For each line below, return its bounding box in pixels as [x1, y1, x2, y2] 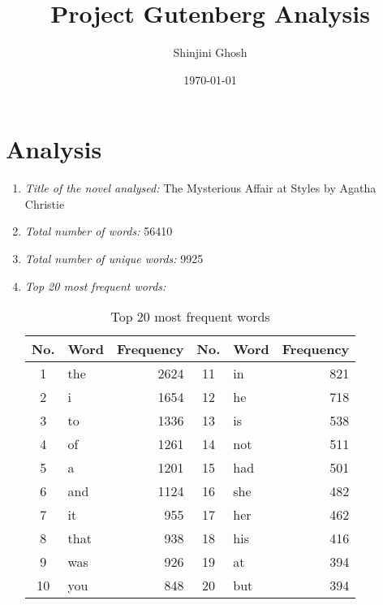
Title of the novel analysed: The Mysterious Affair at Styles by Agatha [24, 179, 377, 197]
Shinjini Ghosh [173, 44, 247, 61]
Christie [24, 195, 65, 212]
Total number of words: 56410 [24, 223, 173, 240]
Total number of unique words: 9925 [24, 250, 204, 267]
